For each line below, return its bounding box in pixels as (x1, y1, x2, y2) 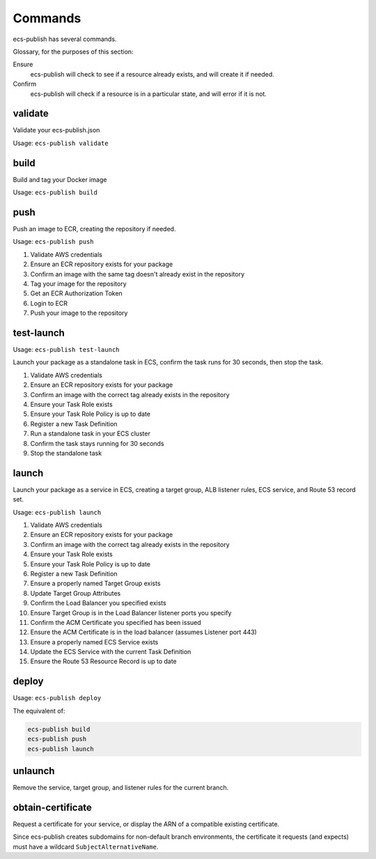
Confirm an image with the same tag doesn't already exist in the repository (30, 270, 245, 278)
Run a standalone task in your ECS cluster (30, 429, 151, 438)
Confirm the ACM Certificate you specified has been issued (30, 618, 201, 626)
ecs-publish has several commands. (13, 35, 117, 43)
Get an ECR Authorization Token (30, 289, 123, 297)
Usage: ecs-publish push (13, 238, 94, 246)
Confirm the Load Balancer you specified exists (30, 599, 166, 608)
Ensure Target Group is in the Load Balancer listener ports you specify (30, 608, 232, 617)
